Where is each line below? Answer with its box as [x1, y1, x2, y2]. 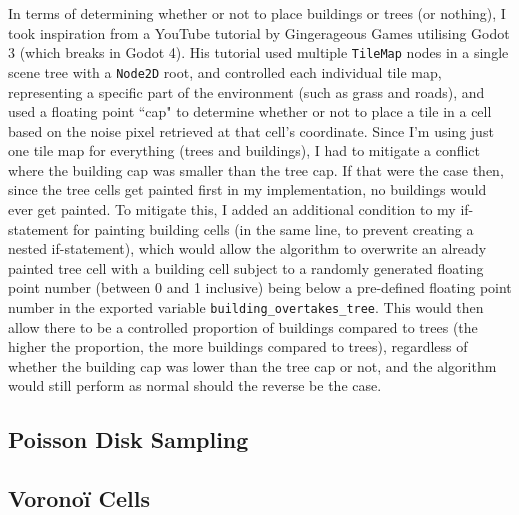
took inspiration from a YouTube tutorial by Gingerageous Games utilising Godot [8, 22, 510, 43]
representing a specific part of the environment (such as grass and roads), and [8, 81, 485, 102]
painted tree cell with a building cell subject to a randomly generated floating [8, 257, 484, 278]
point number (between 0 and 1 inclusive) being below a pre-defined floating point [8, 277, 512, 298]
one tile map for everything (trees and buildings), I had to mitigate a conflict [8, 140, 481, 161]
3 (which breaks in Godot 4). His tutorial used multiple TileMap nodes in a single [8, 42, 509, 63]
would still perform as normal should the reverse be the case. [8, 375, 382, 396]
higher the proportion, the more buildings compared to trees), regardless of [8, 336, 468, 357]
